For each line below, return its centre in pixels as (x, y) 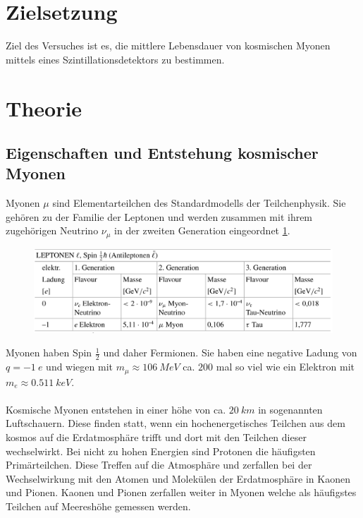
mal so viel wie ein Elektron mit (285, 367)
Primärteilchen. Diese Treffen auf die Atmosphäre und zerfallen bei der (159, 465)
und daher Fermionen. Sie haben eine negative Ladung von (230, 353)
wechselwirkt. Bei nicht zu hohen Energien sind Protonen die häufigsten (161, 451)
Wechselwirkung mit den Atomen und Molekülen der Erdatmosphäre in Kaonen (178, 478)
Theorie (44, 108)
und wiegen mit (79, 367)
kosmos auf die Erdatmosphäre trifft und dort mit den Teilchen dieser (156, 437)
